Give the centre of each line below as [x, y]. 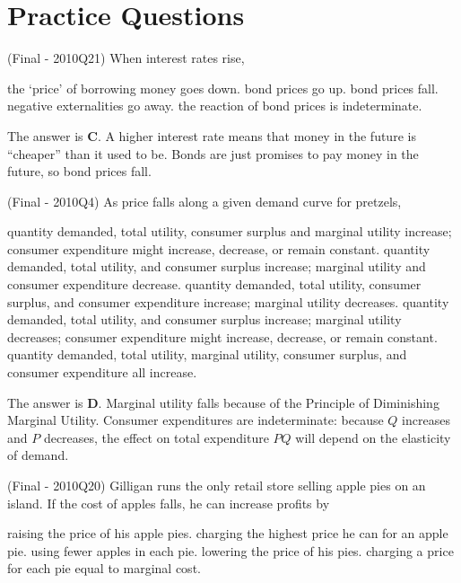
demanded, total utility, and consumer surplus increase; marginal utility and [217, 266]
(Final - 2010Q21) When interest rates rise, [126, 58]
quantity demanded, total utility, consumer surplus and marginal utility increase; [230, 231]
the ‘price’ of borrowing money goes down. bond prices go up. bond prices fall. [223, 88]
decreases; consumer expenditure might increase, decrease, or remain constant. [222, 336]
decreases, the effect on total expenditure [156, 437]
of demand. [38, 455]
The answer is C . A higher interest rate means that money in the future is [212, 135]
